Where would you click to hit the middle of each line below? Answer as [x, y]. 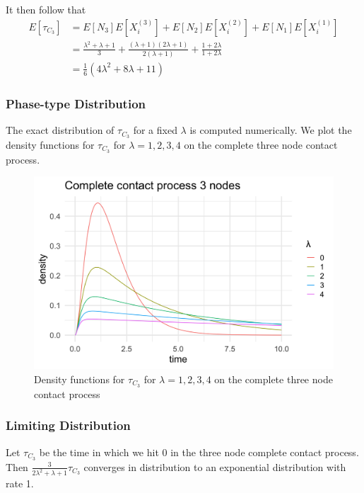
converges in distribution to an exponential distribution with [215, 466]
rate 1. [20, 483]
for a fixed [155, 130]
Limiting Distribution [68, 425]
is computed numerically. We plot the [271, 130]
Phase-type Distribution [76, 103]
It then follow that [46, 9]
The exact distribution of [60, 130]
